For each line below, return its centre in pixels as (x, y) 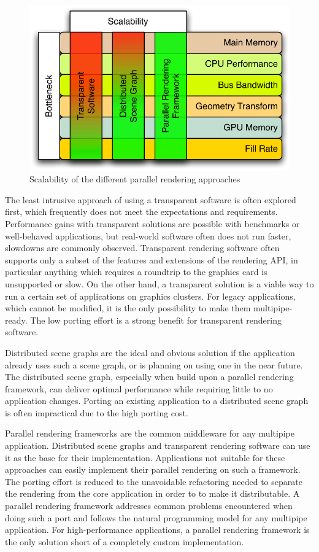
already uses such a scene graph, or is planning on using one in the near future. (154, 364)
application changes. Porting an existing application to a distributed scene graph (157, 401)
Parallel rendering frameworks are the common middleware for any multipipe (150, 433)
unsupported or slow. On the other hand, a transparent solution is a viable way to (159, 283)
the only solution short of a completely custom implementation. (125, 541)
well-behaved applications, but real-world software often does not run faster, (148, 235)
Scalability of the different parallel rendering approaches (135, 179)
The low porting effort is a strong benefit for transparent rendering (156, 320)
